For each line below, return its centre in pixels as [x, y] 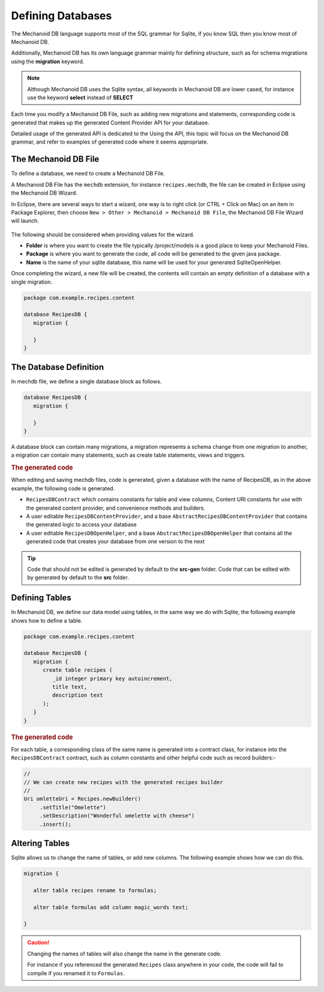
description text [77, 695]
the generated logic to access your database [82, 525]
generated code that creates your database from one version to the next [115, 541]
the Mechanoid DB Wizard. [44, 193]
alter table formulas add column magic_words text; [111, 907]
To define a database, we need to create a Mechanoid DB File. [88, 174]
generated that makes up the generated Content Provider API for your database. [110, 123]
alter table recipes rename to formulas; [95, 890]
